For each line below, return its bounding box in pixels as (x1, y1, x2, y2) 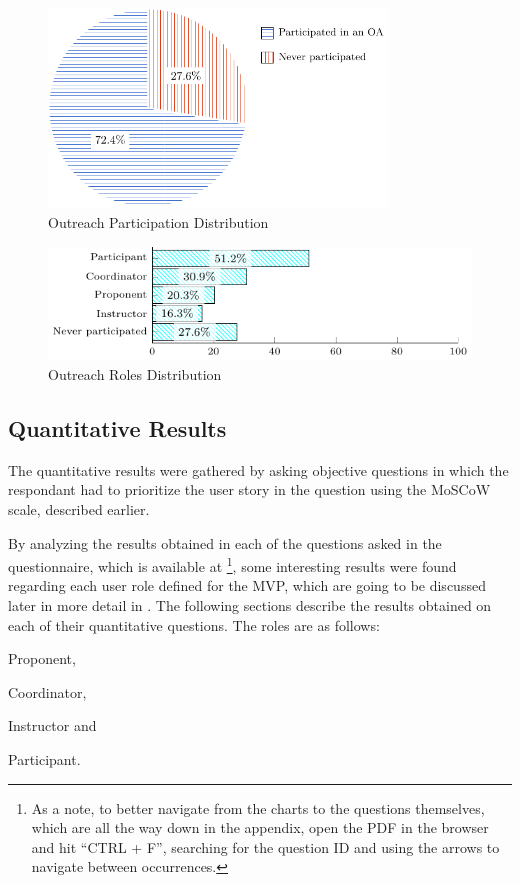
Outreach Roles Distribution (48, 364, 222, 384)
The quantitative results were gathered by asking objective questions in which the (8, 459, 509, 480)
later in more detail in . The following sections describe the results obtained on (8, 595, 492, 616)
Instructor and (8, 715, 97, 736)
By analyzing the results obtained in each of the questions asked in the (8, 532, 442, 553)
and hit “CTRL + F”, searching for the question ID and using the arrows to (31, 836, 500, 857)
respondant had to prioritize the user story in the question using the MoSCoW (8, 479, 491, 500)
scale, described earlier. (8, 498, 150, 519)
